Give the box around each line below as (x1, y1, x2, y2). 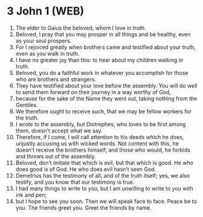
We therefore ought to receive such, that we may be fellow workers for (15, 108, 192, 115)
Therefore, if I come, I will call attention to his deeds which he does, (15, 133, 184, 140)
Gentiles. (15, 101, 38, 108)
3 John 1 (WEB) (7, 4, 85, 18)
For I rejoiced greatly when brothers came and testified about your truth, (15, 44, 196, 51)
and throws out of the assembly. (15, 152, 96, 160)
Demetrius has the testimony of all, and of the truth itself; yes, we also (15, 172, 190, 179)
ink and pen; (15, 191, 47, 198)
